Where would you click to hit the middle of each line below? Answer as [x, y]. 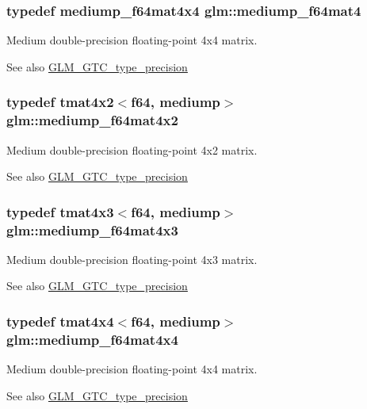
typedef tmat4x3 [60, 211]
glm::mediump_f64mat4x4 [92, 339]
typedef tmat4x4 [60, 321]
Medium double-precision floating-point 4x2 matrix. [132, 149]
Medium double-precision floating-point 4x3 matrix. [132, 259]
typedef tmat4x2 [60, 102]
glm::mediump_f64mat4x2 [92, 120]
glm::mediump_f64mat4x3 [92, 229]
